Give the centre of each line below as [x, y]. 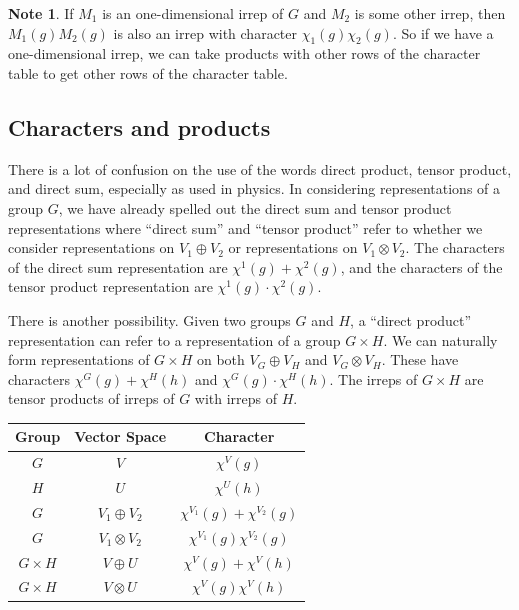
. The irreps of [373, 378]
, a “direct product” [411, 319]
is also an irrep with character [205, 32]
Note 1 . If [41, 13]
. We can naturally [440, 339]
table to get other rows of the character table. [148, 72]
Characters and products [139, 126]
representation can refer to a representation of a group [174, 339]
